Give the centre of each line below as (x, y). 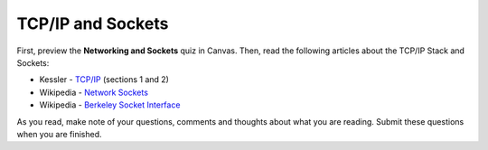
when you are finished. (59, 134)
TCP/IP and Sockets (93, 23)
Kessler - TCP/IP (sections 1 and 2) (104, 80)
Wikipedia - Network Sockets (94, 92)
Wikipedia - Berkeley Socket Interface (110, 105)
